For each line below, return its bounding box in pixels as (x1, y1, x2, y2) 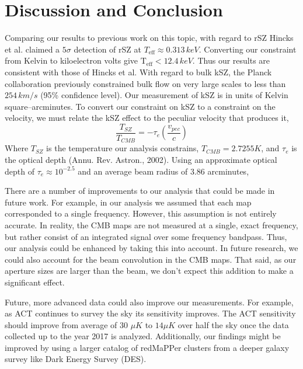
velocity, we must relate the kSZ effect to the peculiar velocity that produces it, (5, 112, 289, 124)
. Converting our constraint (198, 43, 297, 55)
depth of (5, 165, 34, 177)
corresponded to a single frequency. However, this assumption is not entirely (5, 207, 277, 220)
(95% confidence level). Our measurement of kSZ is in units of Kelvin (40, 89, 288, 101)
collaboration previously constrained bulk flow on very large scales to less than (5, 77, 286, 89)
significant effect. (5, 276, 65, 288)
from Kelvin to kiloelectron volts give (5, 54, 138, 67)
